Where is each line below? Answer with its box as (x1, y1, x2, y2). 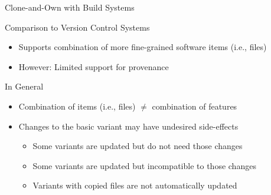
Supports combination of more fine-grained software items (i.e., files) (18, 41, 267, 53)
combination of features (152, 100, 237, 112)
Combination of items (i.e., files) (18, 100, 136, 112)
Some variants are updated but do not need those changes (32, 140, 243, 152)
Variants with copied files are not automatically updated (32, 179, 237, 191)
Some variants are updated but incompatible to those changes (32, 159, 256, 171)
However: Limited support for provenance (18, 60, 169, 72)
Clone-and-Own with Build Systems (5, 1, 135, 13)
